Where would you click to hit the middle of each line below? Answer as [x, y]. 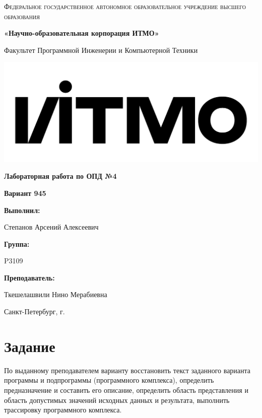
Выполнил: [22, 210]
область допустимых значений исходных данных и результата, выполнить [117, 400]
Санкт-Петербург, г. [35, 311]
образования [22, 16]
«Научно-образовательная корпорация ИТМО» [82, 33]
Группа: [17, 243]
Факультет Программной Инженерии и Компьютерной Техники [101, 50]
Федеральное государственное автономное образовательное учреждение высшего [125, 6]
